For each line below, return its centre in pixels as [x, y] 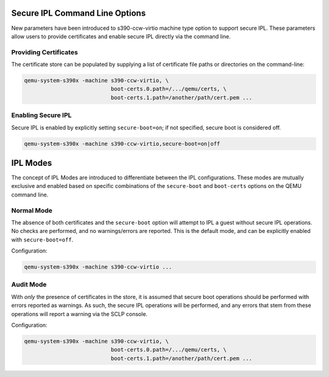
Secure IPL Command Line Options [79, 13]
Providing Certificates [45, 52]
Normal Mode [32, 210]
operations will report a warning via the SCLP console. [80, 314]
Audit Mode [29, 285]
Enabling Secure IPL [41, 115]
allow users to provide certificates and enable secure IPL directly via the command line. [121, 36]
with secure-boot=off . [42, 239]
